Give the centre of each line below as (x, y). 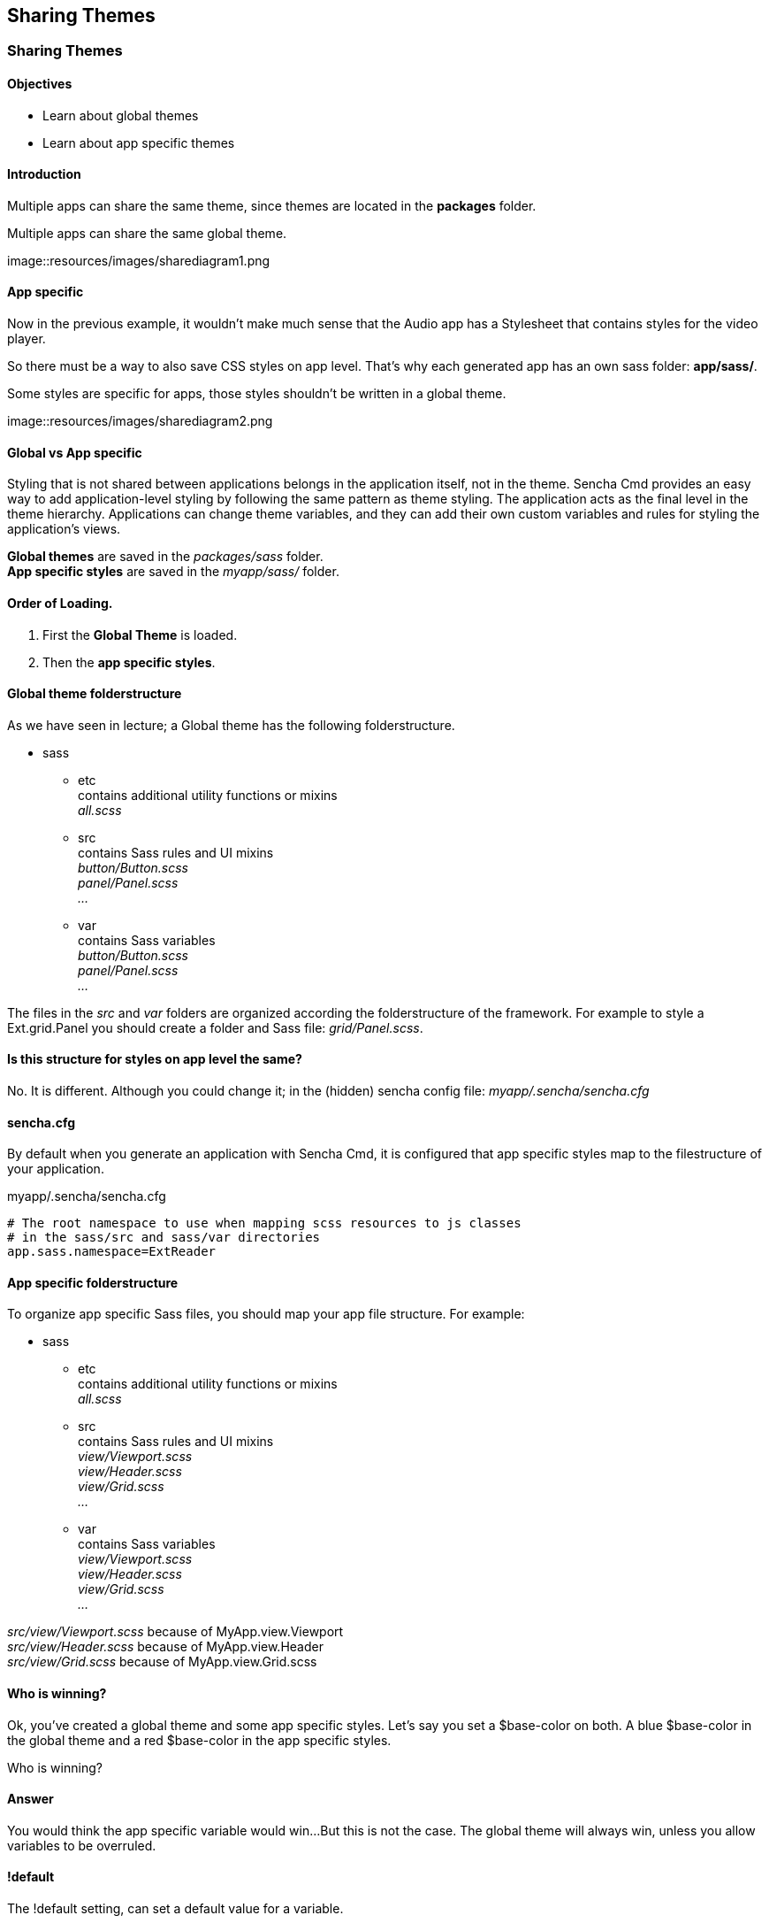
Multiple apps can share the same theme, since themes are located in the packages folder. (272, 205)
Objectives (40, 84)
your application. (56, 1169)
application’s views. (64, 529)
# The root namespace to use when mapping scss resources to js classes (264, 1223)
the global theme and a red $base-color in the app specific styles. (199, 1740)
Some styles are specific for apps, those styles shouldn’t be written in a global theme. (257, 394)
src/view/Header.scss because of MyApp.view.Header (165, 1647)
